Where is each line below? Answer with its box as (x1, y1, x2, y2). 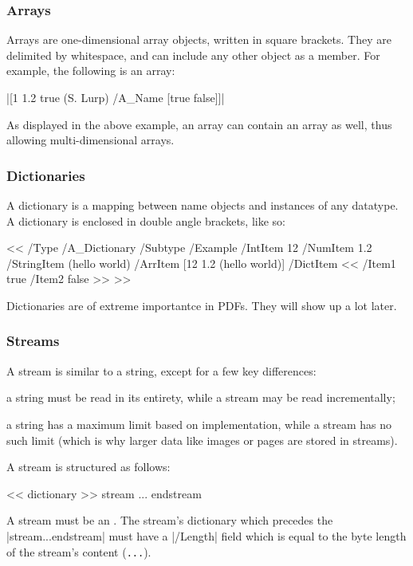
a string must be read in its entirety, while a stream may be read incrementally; (6, 389, 395, 406)
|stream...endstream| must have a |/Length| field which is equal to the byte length (6, 527, 407, 544)
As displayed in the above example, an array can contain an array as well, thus (6, 116, 392, 132)
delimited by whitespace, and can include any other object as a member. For (6, 46, 380, 63)
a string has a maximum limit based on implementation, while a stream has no (6, 415, 392, 432)
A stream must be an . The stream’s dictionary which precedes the (6, 512, 333, 529)
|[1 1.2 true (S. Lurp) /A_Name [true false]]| (6, 89, 225, 105)
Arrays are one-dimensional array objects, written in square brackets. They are (6, 31, 391, 48)
